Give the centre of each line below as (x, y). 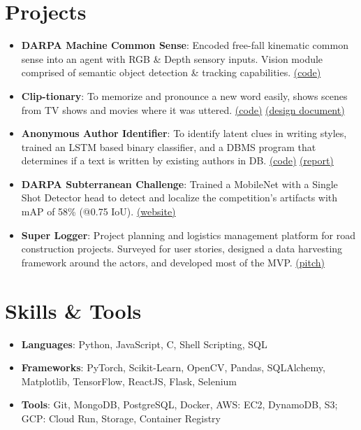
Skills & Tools (73, 310)
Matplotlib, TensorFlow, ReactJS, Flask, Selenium (129, 381)
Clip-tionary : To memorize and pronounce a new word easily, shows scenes (184, 95)
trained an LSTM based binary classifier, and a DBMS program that (169, 146)
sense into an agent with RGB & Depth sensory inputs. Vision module (172, 58)
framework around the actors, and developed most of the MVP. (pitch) (173, 262)
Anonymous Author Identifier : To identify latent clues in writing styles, (184, 133)
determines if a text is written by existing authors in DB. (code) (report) (177, 160)
